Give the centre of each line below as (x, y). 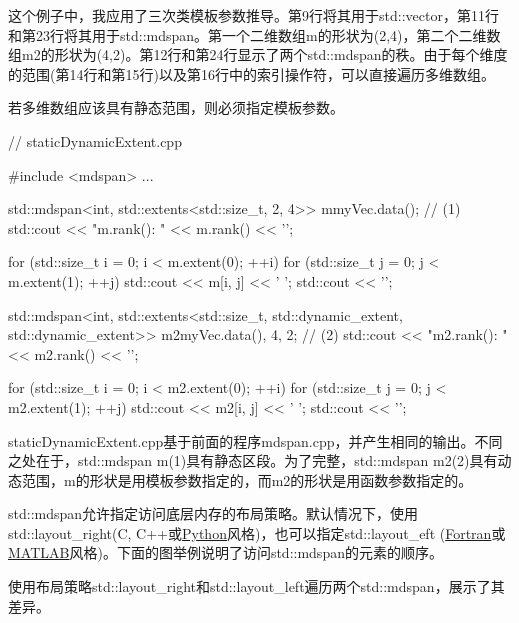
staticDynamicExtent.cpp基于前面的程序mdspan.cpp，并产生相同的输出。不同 (255, 440)
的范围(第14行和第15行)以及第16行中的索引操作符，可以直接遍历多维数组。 (251, 73)
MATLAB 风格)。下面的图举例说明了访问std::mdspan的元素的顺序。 (225, 552)
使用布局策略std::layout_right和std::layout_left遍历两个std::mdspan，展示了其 (256, 586)
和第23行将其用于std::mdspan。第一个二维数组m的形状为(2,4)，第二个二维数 (254, 34)
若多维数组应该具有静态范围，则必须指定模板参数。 (176, 107)
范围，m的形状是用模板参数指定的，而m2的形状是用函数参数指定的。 (247, 479)
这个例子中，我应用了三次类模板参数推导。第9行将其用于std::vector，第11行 (253, 15)
